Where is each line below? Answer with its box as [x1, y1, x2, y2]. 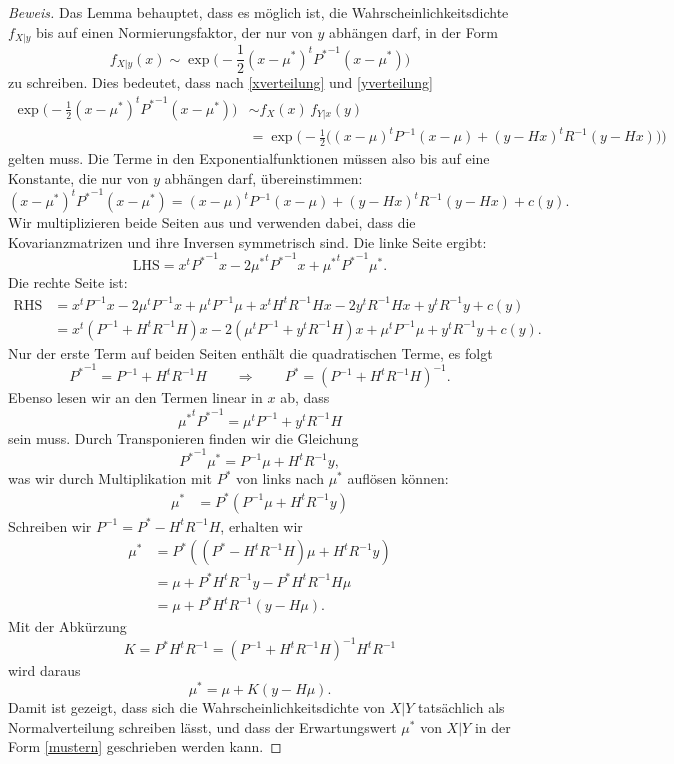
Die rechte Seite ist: [8, 272, 128, 293]
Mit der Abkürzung [8, 616, 127, 637]
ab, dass [280, 387, 330, 408]
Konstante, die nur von [8, 167, 149, 188]
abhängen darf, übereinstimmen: [164, 167, 363, 188]
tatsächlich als [418, 696, 505, 717]
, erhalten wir [220, 515, 303, 536]
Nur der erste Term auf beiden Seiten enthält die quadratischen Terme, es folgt [8, 342, 493, 363]
